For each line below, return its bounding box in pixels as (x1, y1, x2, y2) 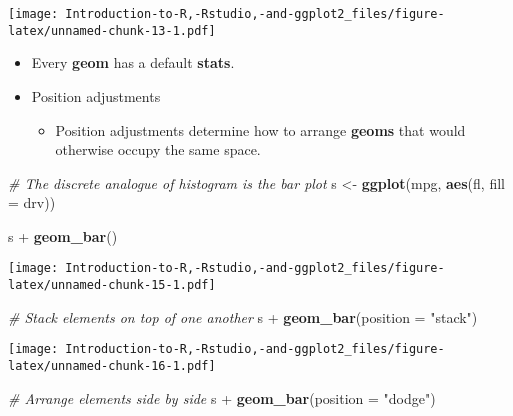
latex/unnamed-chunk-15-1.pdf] (8, 278, 216, 293)
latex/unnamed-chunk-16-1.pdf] (8, 359, 216, 374)
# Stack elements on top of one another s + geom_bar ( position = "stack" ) (8, 306, 478, 327)
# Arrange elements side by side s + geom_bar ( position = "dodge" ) (8, 387, 436, 408)
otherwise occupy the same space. (55, 139, 261, 160)
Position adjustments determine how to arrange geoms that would (55, 119, 466, 140)
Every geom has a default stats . (31, 52, 235, 73)
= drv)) (8, 192, 56, 213)
